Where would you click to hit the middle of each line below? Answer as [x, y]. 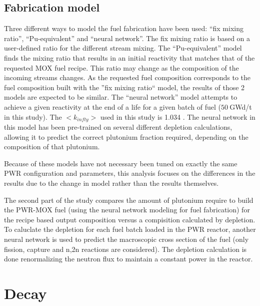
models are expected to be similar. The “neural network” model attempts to [121, 97]
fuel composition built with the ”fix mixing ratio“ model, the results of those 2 [124, 87]
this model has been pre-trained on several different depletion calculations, [118, 127]
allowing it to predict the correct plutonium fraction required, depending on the [126, 136]
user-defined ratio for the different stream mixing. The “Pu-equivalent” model [123, 48]
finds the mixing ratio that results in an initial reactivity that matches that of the [129, 57]
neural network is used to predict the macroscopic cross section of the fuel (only [126, 239]
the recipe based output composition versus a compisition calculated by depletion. [130, 219]
